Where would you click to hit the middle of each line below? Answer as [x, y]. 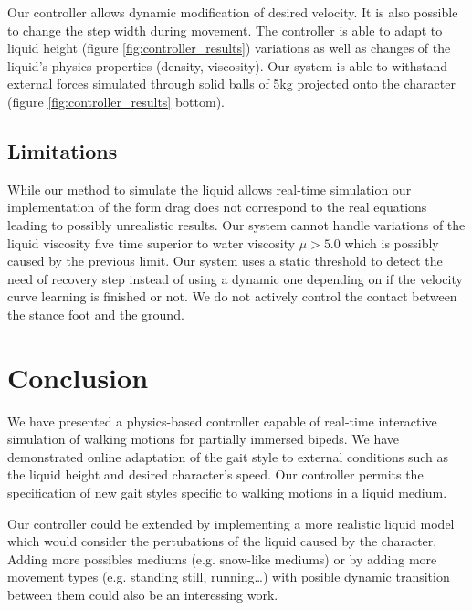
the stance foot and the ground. [96, 314]
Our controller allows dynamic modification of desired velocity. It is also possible [233, 12]
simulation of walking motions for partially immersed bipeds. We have [204, 439]
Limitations [63, 150]
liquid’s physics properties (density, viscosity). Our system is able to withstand [228, 65]
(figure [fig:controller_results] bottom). [116, 101]
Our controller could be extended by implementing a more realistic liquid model [231, 523]
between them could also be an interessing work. [143, 594]
